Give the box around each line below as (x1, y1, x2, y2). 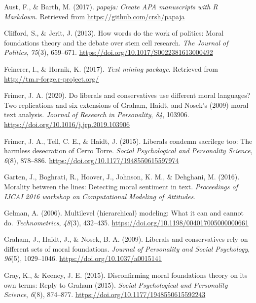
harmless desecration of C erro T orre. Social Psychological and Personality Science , (4, 145, 253, 156)
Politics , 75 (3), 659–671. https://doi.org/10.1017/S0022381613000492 (4, 47, 213, 57)
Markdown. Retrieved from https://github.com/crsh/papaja (4, 11, 185, 21)
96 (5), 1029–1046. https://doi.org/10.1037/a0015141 (4, 253, 162, 263)
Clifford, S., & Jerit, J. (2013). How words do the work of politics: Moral (4, 28, 224, 38)
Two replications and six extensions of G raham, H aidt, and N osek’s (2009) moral (4, 99, 249, 110)
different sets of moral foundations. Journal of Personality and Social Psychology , (4, 243, 250, 254)
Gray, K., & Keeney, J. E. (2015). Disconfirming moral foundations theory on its (4, 270, 248, 280)
